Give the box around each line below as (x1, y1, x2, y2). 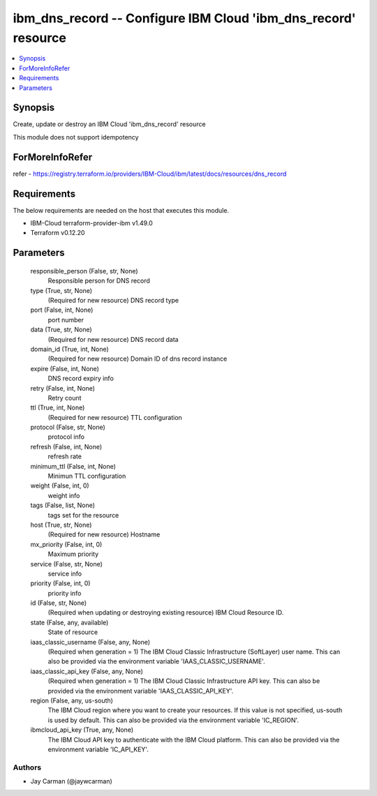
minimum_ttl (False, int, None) (30, 462, 117, 470)
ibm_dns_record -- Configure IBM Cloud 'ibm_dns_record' (13, 10, 356, 26)
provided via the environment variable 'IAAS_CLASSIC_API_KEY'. (47, 686, 234, 695)
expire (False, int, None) (30, 364, 99, 373)
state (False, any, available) (30, 618, 109, 626)
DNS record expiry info (47, 374, 114, 383)
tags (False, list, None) (30, 501, 96, 509)
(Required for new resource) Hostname (47, 530, 161, 539)
